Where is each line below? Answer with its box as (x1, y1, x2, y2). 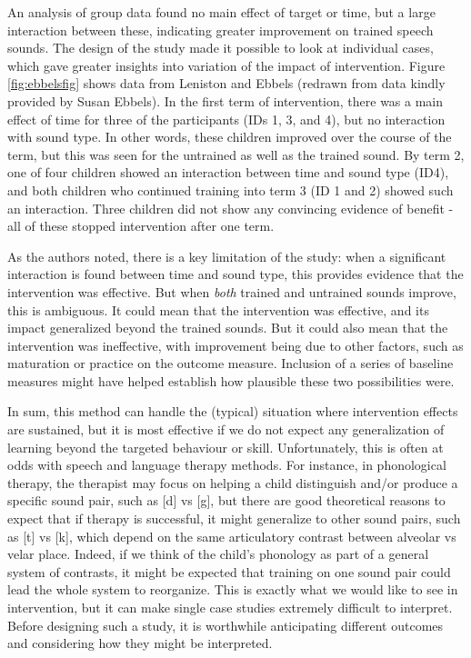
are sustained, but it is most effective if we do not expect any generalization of (7, 420, 445, 439)
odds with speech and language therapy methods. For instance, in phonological (7, 455, 446, 474)
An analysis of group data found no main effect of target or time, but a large (7, 3, 436, 21)
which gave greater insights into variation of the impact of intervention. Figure (7, 55, 446, 75)
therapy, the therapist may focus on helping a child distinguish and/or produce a (7, 473, 458, 492)
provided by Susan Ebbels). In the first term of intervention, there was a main (7, 91, 444, 110)
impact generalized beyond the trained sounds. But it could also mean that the (7, 318, 448, 337)
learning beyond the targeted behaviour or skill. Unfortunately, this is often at (7, 437, 444, 456)
